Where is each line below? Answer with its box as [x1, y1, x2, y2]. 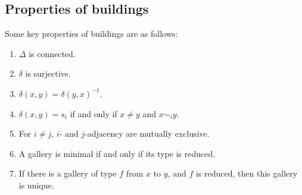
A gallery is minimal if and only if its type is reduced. [18, 147, 216, 159]
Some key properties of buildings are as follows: [5, 27, 178, 40]
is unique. [18, 178, 54, 191]
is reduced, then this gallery [195, 167, 298, 180]
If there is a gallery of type [18, 167, 117, 180]
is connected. [29, 47, 76, 59]
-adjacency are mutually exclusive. [84, 127, 210, 140]
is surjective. [25, 67, 71, 80]
